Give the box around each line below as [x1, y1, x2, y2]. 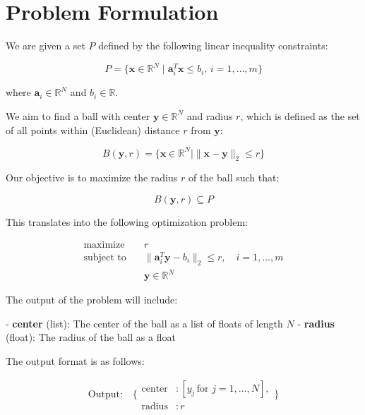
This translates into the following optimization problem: [6, 215, 248, 229]
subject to [83, 252, 126, 263]
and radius [186, 108, 233, 123]
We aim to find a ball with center [6, 108, 150, 123]
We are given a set [6, 38, 85, 53]
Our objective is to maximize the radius [6, 170, 178, 185]
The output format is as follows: [6, 353, 145, 368]
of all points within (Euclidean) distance [6, 122, 180, 137]
